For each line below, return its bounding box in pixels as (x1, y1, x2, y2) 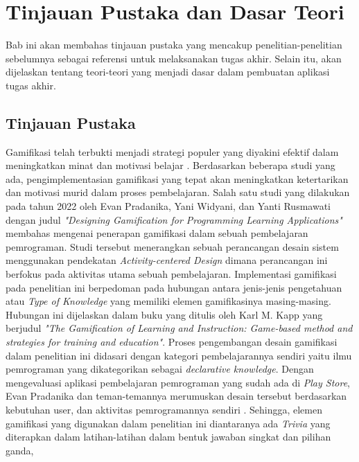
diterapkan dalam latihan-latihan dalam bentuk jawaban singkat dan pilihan (6, 429, 331, 444)
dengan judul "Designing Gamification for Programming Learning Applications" (6, 212, 342, 226)
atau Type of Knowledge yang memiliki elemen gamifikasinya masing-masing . (6, 294, 331, 308)
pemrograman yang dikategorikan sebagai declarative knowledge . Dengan (6, 362, 314, 376)
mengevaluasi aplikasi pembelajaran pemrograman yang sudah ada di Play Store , (6, 375, 350, 389)
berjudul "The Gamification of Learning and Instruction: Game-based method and (6, 321, 353, 335)
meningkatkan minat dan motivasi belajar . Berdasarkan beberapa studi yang (6, 158, 335, 172)
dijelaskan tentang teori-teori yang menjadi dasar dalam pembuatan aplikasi (6, 64, 330, 79)
